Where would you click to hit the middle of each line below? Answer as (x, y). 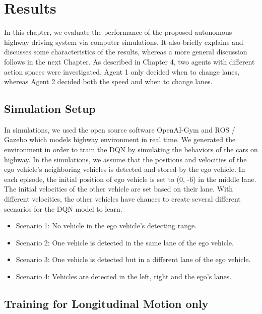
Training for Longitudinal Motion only (106, 303)
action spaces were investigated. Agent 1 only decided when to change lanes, (122, 71)
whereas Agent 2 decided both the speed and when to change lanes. (108, 81)
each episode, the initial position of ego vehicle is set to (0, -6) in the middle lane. (130, 179)
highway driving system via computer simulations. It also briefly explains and (124, 42)
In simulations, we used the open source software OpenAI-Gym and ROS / (120, 129)
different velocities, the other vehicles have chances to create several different (122, 199)
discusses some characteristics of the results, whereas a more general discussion (126, 52)
